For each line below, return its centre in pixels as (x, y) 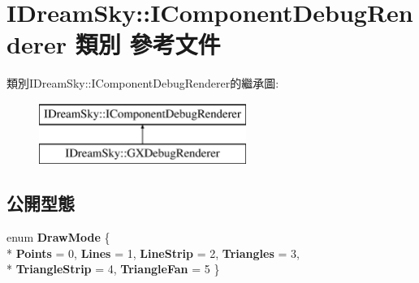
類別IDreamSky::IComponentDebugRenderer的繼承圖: (143, 83)
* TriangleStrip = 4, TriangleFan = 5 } (113, 269)
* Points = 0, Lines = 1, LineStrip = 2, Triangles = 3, (153, 253)
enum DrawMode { (58, 237)
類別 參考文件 (148, 44)
